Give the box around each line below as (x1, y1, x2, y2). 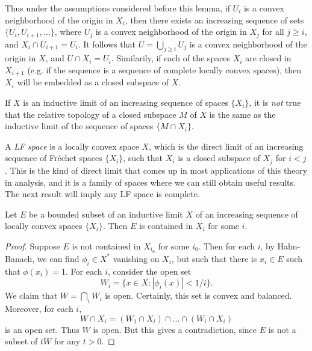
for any (54, 335, 81, 347)
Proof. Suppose (5, 239, 60, 252)
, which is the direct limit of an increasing (149, 139, 304, 152)
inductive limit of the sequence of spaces (5, 120, 154, 132)
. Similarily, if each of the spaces (111, 52, 231, 64)
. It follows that (78, 37, 136, 50)
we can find (37, 252, 80, 264)
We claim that (5, 289, 58, 302)
